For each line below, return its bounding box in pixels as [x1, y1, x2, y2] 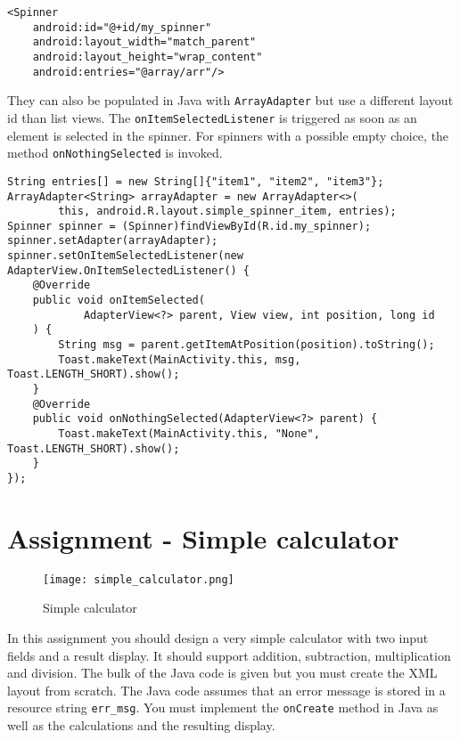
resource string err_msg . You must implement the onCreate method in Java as [7, 698, 439, 717]
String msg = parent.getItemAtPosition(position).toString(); [58, 338, 435, 352]
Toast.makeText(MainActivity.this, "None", [58, 427, 320, 440]
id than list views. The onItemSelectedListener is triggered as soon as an [7, 108, 417, 126]
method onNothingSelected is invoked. [7, 143, 223, 162]
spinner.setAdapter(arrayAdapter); [7, 234, 218, 248]
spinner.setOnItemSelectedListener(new [7, 249, 243, 263]
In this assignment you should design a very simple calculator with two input [7, 629, 429, 646]
